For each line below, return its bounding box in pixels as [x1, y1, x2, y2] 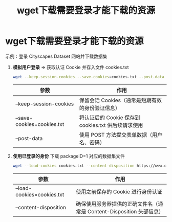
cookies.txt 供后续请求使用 [79, 121, 143, 128]
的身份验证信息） [79, 104, 121, 112]
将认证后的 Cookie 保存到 [79, 114, 140, 121]
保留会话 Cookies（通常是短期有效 [79, 97, 162, 104]
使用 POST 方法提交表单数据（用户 [79, 131, 163, 138]
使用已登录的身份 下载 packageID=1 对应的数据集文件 [12, 153, 125, 159]
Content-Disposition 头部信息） [87, 208, 164, 215]
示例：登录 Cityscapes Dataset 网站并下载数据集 [5, 53, 107, 59]
